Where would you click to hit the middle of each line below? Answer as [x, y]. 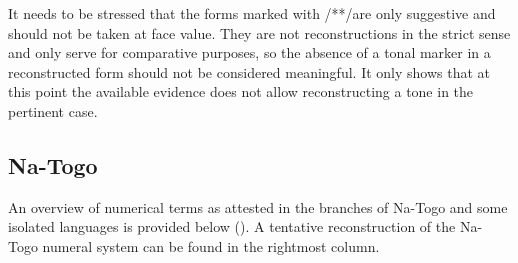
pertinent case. [53, 110]
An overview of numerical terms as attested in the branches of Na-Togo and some [258, 206]
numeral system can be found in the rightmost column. [211, 245]
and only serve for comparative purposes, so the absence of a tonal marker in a [249, 52]
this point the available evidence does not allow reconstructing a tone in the [241, 91]
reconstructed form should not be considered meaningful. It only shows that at [249, 71]
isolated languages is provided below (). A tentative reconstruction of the [232, 226]
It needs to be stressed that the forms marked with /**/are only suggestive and [252, 13]
